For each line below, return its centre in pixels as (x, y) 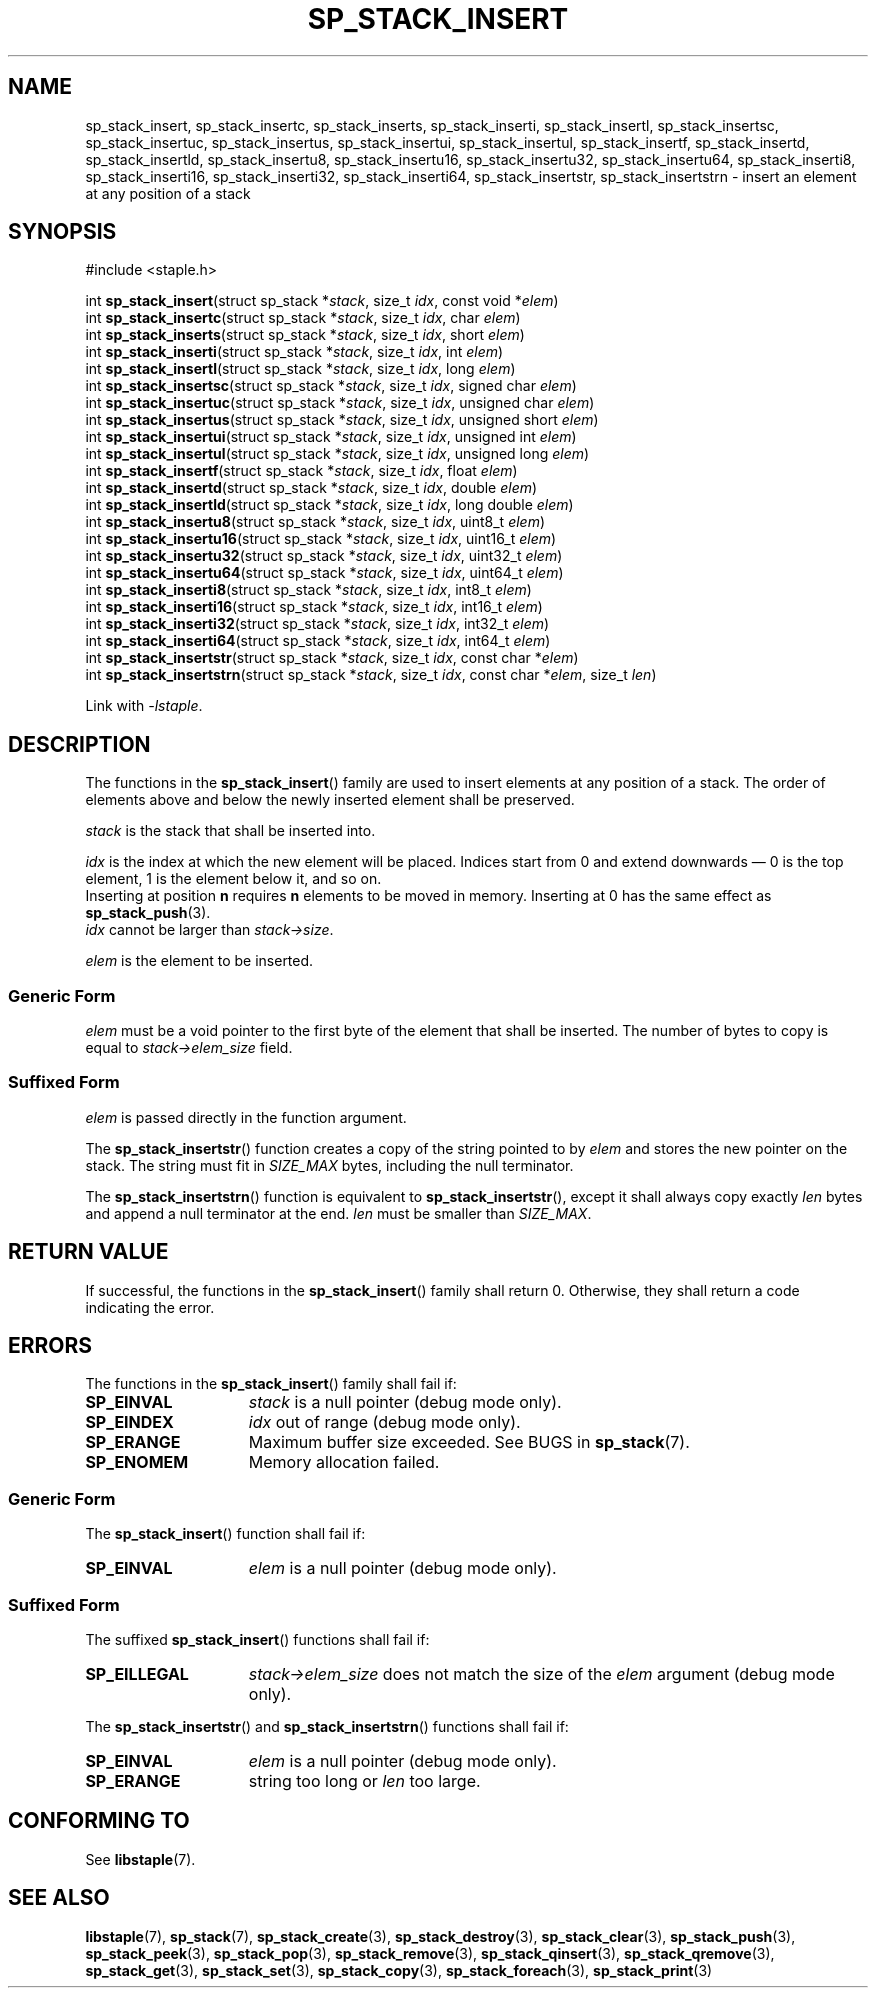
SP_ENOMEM (137, 1462)
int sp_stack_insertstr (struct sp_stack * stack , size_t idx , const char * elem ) (332, 658)
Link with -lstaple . (144, 706)
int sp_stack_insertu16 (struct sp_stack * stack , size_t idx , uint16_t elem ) (321, 539)
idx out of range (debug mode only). (384, 1422)
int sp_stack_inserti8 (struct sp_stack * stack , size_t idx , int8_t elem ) (308, 590)
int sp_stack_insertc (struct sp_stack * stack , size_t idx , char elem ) (303, 318)
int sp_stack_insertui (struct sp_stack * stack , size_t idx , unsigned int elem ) (331, 437)
